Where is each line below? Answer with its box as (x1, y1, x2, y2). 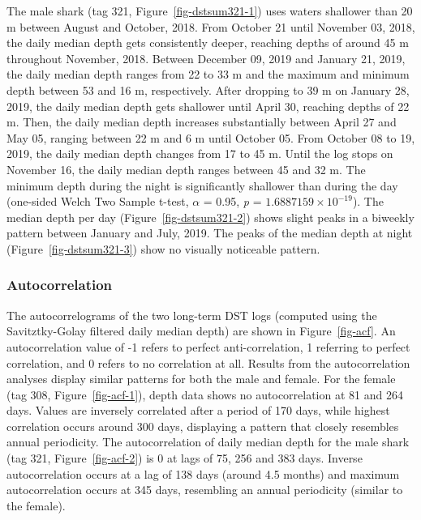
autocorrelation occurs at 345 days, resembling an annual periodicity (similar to (6, 481, 403, 498)
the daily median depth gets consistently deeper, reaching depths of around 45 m (6, 34, 409, 51)
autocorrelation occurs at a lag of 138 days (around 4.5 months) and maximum (6, 465, 400, 482)
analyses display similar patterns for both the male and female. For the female (6, 370, 396, 387)
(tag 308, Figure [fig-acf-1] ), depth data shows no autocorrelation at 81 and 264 (6, 386, 403, 403)
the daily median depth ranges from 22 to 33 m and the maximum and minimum (6, 66, 410, 83)
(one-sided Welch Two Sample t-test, (6, 193, 189, 210)
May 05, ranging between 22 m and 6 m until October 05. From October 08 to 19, (6, 129, 415, 146)
